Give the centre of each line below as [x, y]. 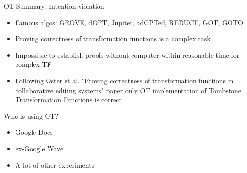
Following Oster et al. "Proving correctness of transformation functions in [124, 80]
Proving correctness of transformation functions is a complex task [113, 39]
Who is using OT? [31, 116]
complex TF [33, 64]
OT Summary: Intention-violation [54, 6]
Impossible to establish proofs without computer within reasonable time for [127, 55]
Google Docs [34, 132]
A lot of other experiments [55, 165]
